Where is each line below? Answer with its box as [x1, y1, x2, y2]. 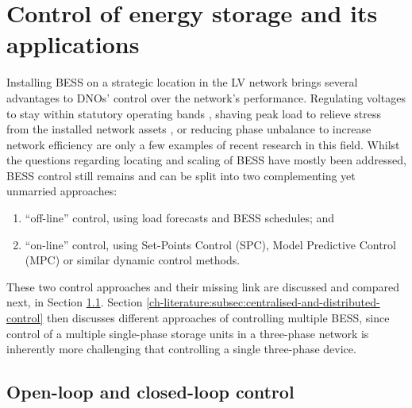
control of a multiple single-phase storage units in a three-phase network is [6, 325, 369, 341]
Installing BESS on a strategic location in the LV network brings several [6, 74, 358, 90]
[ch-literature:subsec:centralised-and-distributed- [146, 294, 380, 310]
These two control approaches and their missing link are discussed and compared [6, 278, 399, 294]
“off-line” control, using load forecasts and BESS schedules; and [25, 210, 335, 226]
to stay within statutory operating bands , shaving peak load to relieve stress [6, 105, 382, 121]
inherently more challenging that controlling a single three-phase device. [6, 341, 356, 357]
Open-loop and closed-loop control [6, 379, 295, 404]
